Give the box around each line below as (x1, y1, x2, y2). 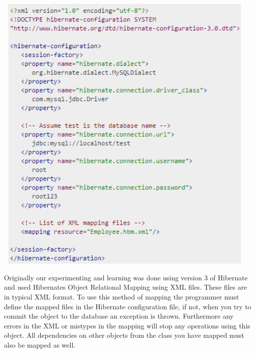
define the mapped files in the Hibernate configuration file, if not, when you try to (4, 301, 252, 311)
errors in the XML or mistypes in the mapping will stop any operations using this (4, 320, 251, 330)
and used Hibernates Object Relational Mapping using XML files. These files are (4, 282, 247, 292)
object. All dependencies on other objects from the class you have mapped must (4, 330, 244, 340)
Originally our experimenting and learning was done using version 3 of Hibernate (4, 272, 248, 282)
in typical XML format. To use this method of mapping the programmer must (4, 291, 239, 301)
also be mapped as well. (4, 339, 76, 350)
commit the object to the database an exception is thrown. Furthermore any (4, 311, 234, 321)
